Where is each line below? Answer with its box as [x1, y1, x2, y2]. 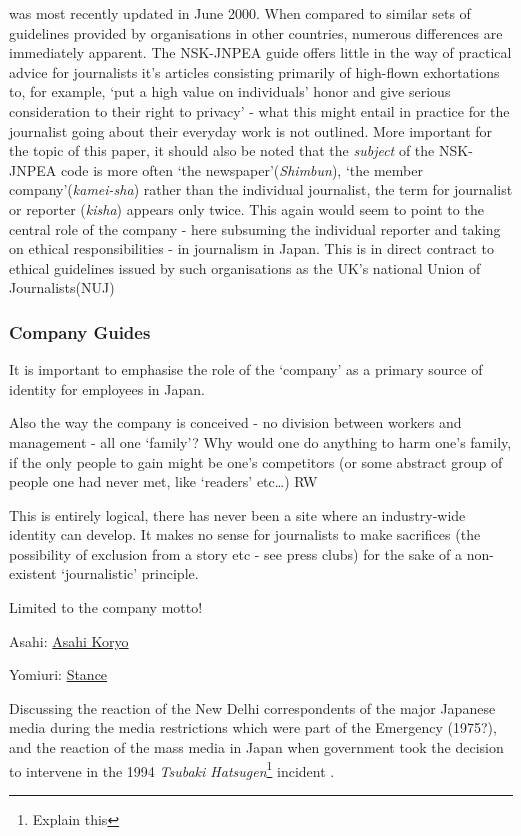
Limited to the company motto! [9, 597, 203, 618]
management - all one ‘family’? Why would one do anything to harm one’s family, [9, 431, 512, 452]
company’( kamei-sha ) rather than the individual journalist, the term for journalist [9, 179, 513, 200]
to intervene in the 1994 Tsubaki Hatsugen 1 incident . [9, 757, 335, 781]
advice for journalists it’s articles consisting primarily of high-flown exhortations [9, 61, 500, 82]
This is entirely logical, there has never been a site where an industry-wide [9, 504, 466, 525]
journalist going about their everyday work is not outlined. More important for [9, 120, 493, 141]
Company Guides [9, 319, 151, 344]
